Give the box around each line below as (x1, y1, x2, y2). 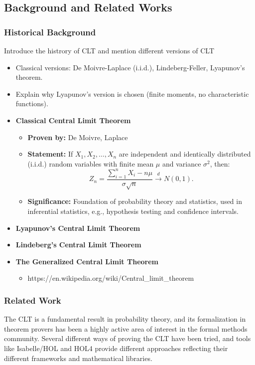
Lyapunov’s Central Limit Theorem (15, 222, 140, 233)
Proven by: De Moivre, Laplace (27, 132, 128, 142)
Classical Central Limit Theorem (15, 115, 131, 125)
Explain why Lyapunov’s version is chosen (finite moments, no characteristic (15, 88, 249, 99)
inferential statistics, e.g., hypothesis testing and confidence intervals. (27, 206, 239, 216)
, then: (210, 158, 230, 169)
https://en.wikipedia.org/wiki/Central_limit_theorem (27, 273, 194, 283)
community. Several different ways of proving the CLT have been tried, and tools (4, 333, 251, 344)
